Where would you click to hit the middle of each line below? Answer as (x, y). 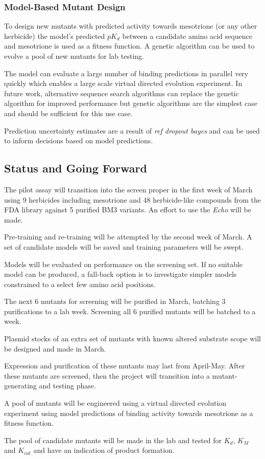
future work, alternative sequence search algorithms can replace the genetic (122, 93)
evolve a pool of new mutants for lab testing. (74, 56)
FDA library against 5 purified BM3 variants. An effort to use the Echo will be (128, 210)
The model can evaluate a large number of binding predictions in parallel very (126, 73)
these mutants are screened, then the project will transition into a (107, 375)
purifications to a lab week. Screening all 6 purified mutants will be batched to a (130, 311)
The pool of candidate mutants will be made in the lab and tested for (113, 440)
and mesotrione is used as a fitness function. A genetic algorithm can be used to (129, 46)
